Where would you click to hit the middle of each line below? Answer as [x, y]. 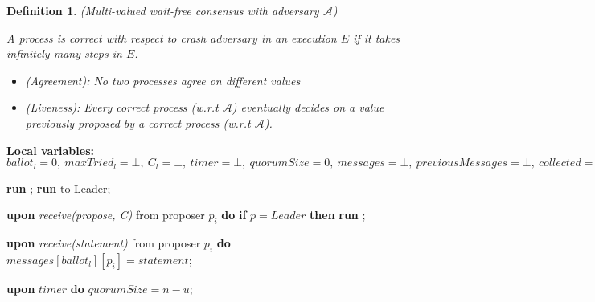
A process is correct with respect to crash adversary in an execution [172, 37]
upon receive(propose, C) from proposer [106, 215]
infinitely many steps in [64, 53]
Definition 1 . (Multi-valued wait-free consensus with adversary [163, 10]
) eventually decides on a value [308, 107]
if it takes [377, 37]
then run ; [338, 215]
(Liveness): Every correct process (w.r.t [122, 107]
